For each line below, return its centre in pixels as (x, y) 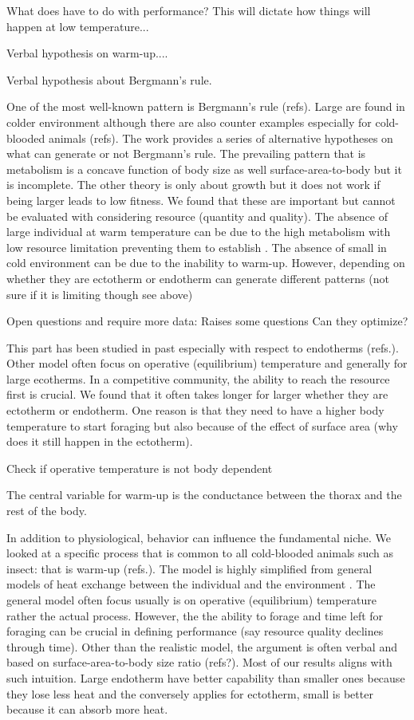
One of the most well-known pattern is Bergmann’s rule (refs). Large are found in (206, 106)
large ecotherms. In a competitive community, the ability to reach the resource (198, 378)
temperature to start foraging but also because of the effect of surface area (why (202, 425)
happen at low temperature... (78, 26)
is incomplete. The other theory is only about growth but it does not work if (193, 185)
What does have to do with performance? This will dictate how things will (189, 10)
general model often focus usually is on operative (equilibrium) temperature (192, 600)
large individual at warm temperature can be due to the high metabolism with (199, 232)
